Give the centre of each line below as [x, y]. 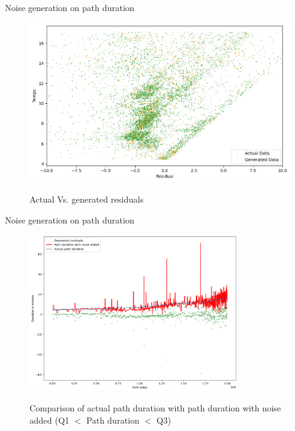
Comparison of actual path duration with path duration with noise [155, 408]
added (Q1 [49, 420]
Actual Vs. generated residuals [87, 199]
